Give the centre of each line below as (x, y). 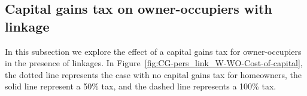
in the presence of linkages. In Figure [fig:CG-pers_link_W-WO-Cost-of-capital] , (154, 63)
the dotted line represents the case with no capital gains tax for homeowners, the (153, 74)
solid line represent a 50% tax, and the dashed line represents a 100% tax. (141, 86)
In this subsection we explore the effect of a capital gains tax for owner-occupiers (153, 51)
